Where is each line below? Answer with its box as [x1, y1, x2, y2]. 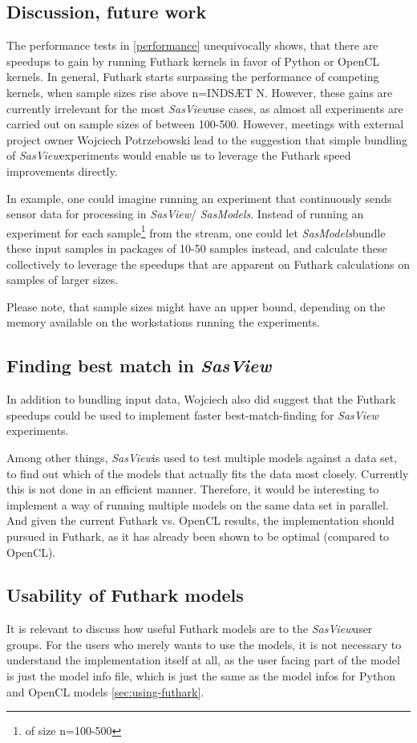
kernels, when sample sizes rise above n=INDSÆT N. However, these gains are [6, 83, 393, 100]
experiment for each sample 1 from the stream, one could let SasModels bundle [6, 221, 386, 241]
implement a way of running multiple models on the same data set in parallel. [6, 496, 389, 513]
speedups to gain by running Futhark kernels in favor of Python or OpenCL [6, 52, 380, 69]
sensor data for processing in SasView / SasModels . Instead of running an [6, 205, 364, 222]
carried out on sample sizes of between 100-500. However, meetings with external [6, 116, 404, 132]
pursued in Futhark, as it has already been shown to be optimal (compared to [6, 527, 390, 544]
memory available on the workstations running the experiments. [6, 314, 320, 331]
